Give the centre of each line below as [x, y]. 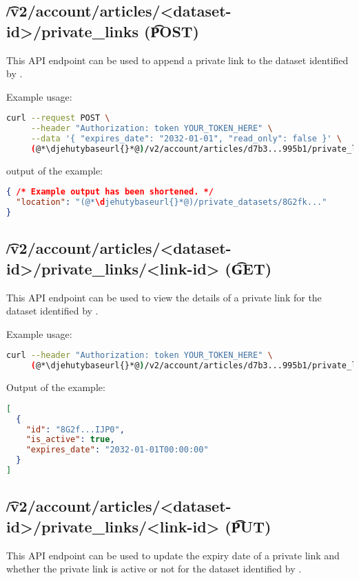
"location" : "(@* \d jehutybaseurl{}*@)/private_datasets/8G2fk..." [172, 202]
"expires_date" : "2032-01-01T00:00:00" [117, 450]
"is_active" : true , [70, 440]
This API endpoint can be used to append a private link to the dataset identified [177, 60]
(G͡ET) [248, 268]
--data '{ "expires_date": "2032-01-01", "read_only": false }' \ [186, 139]
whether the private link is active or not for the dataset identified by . [154, 569]
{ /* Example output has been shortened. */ [110, 192]
